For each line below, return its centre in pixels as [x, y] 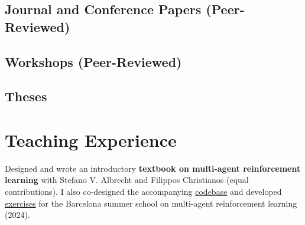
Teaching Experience [91, 139]
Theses [26, 96]
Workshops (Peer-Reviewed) [93, 61]
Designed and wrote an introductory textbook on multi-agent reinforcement [153, 168]
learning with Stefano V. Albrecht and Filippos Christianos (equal [127, 180]
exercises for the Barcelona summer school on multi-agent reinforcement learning [151, 203]
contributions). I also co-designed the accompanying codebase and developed [143, 192]
